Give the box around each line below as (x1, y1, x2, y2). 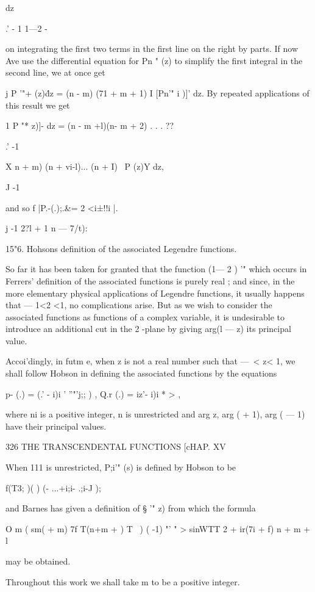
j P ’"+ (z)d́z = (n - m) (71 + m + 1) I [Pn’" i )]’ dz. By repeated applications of (5, 86, 310, 99)
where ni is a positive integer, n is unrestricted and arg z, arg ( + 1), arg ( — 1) (5, 408, 305, 421)
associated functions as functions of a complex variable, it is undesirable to (5, 310, 285, 323)
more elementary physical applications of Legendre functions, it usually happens (5, 286, 305, 299)
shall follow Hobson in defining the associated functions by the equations (5, 367, 277, 380)
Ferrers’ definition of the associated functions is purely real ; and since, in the (5, 274, 295, 287)
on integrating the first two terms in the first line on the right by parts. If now (5, 42, 299, 55)
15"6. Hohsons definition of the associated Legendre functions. (5, 242, 237, 254)
